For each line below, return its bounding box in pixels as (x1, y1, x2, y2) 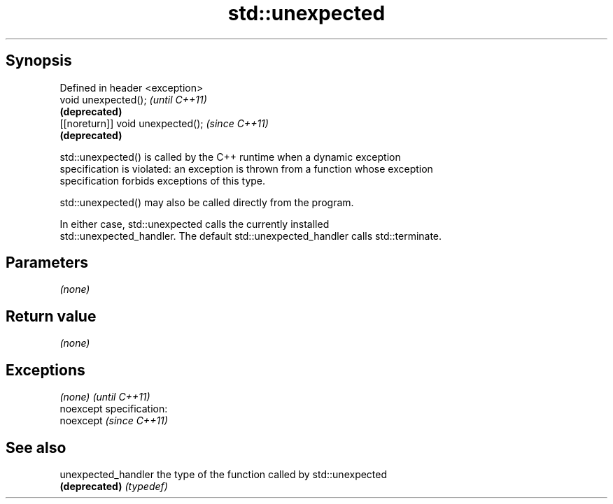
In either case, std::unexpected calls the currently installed (59, 217, 330, 230)
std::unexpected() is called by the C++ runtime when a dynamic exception (59, 150, 401, 163)
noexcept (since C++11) (59, 415, 168, 427)
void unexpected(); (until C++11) (59, 93, 207, 106)
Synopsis (6, 52, 72, 70)
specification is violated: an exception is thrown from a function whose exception (59, 162, 433, 175)
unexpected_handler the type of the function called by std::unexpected (59, 468, 388, 480)
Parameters (6, 254, 88, 272)
